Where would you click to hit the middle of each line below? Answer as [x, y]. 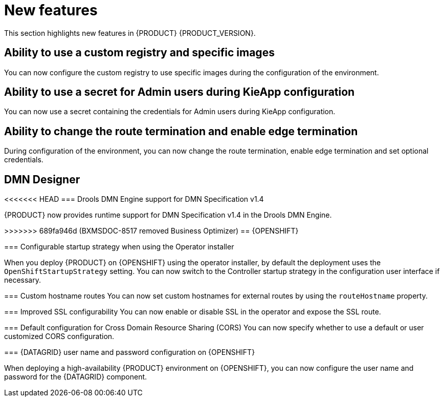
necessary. [23, 280]
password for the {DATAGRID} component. [76, 377]
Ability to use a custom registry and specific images [139, 53]
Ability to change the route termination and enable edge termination [181, 131]
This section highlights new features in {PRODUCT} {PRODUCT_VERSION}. [130, 33]
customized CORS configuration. [59, 336]
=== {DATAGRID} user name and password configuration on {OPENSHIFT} [130, 352]
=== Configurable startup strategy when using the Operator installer [119, 247]
